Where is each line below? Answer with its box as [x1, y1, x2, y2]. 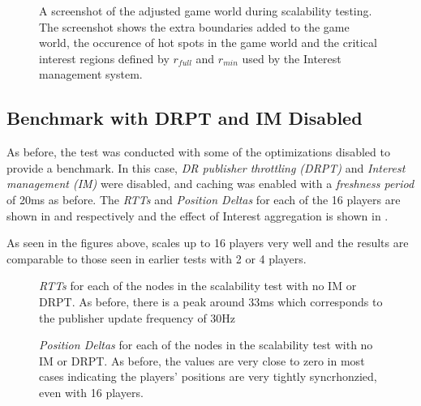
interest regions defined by [39, 49, 170, 66]
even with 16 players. [39, 383, 144, 400]
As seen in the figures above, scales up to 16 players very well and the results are [6, 234, 409, 251]
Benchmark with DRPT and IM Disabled [6, 105, 363, 130]
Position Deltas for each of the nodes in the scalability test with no [39, 336, 373, 353]
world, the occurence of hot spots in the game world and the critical [39, 34, 377, 51]
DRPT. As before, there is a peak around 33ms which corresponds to [39, 293, 383, 310]
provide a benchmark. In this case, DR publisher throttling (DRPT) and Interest [6, 159, 406, 176]
